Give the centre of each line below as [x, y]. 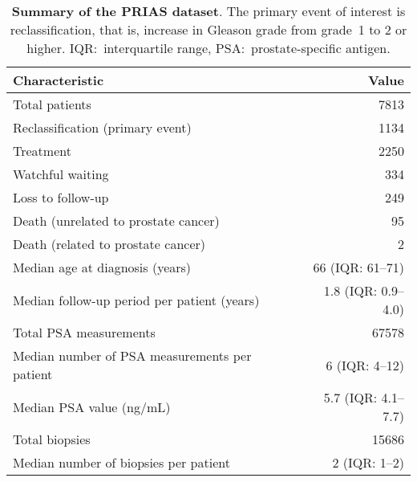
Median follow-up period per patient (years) [136, 300]
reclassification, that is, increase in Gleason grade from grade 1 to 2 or [208, 29]
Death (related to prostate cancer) [109, 244]
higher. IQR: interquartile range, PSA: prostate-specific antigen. [208, 48]
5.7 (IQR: [350, 397]
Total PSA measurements [84, 332]
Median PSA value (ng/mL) [92, 406]
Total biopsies [52, 439]
